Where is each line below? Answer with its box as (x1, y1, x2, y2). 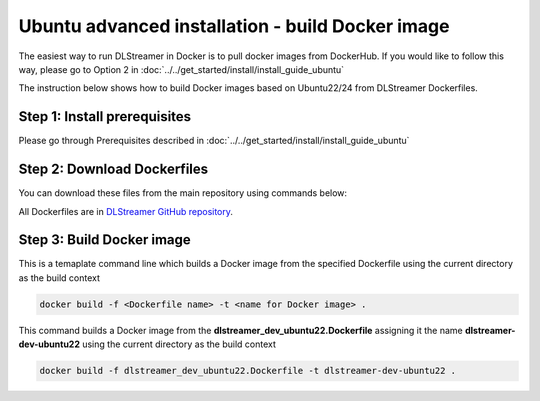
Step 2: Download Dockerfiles (18, 161, 209, 178)
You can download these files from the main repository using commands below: (18, 187, 348, 199)
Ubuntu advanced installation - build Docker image (18, 15, 450, 37)
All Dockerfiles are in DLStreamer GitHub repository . (18, 205, 234, 217)
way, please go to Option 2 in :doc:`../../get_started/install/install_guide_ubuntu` (18, 63, 345, 75)
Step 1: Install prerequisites (18, 108, 192, 125)
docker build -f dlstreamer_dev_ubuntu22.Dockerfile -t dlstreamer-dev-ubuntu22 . (39, 365, 457, 377)
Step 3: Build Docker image (18, 231, 192, 249)
